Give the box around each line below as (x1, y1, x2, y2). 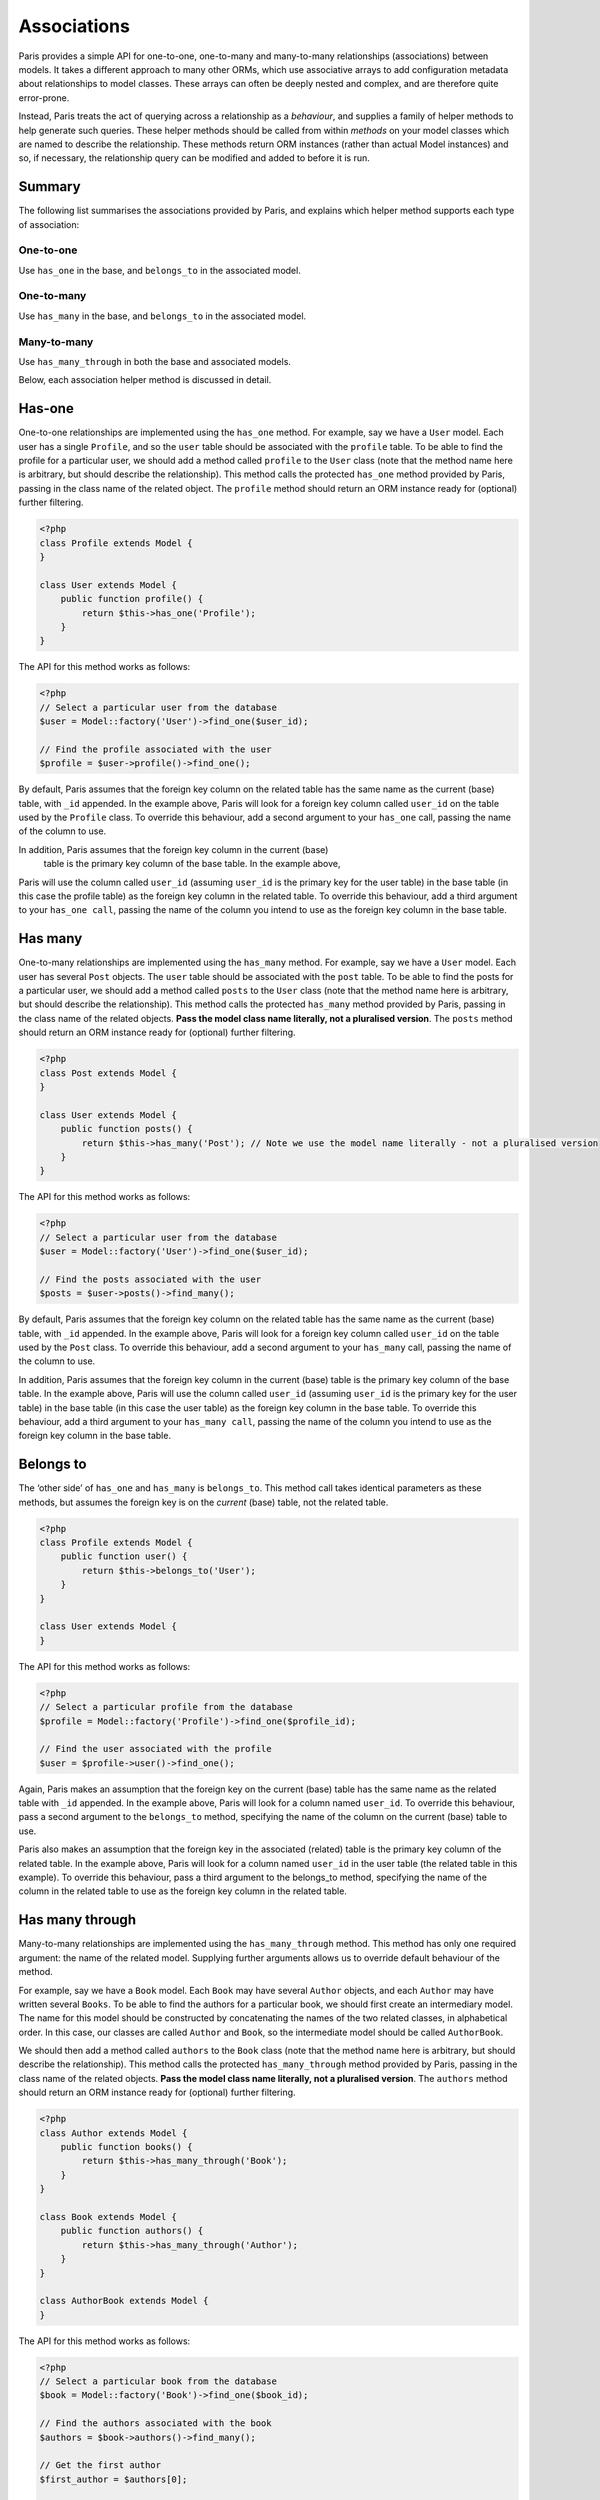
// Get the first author (39, 2460, 162, 2471)
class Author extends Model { (39, 2127, 188, 2139)
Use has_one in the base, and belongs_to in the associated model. (18, 264, 302, 276)
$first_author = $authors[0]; (39, 2473, 188, 2485)
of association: (18, 218, 80, 230)
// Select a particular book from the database (39, 2376, 277, 2387)
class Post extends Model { (39, 1067, 177, 1079)
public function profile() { (60, 593, 204, 605)
